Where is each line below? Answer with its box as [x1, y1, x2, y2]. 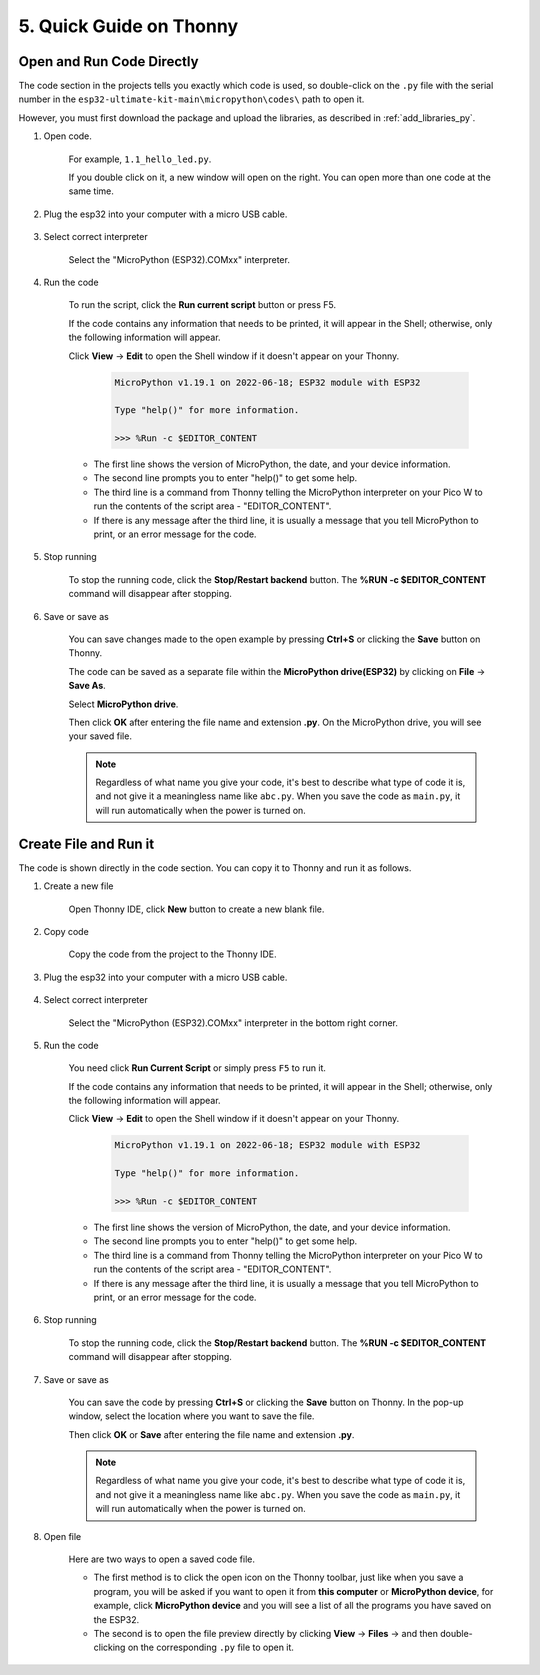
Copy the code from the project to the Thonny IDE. [68, 948, 277, 960]
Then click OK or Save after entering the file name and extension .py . [68, 1428, 355, 1440]
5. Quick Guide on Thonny [18, 15, 239, 37]
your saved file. [68, 730, 132, 742]
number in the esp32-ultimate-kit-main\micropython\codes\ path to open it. [18, 93, 365, 105]
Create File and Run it [18, 835, 155, 852]
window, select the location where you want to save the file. [68, 1410, 315, 1422]
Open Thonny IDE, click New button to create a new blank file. [68, 903, 325, 915]
